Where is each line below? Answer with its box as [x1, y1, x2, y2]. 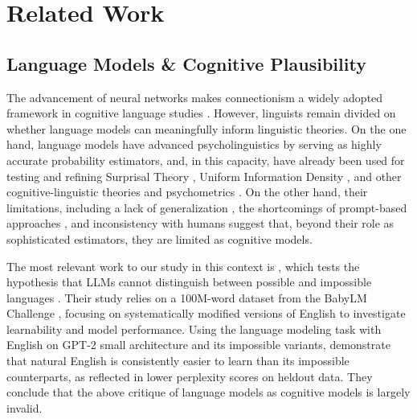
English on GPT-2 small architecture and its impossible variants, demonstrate [6, 336, 390, 353]
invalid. [6, 399, 43, 416]
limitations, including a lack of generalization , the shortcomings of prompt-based [6, 199, 407, 216]
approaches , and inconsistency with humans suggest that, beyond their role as [6, 215, 395, 232]
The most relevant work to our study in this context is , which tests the [6, 257, 360, 274]
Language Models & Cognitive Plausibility [6, 51, 366, 76]
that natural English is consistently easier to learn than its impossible [6, 352, 350, 369]
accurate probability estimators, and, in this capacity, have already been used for [6, 151, 405, 168]
